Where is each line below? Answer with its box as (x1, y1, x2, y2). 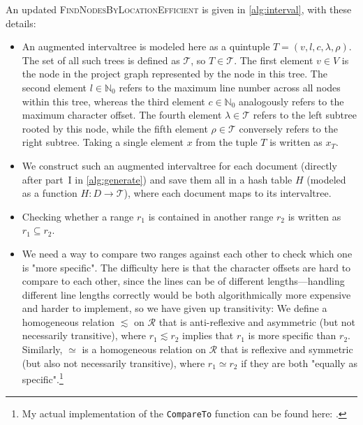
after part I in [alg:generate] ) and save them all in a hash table (22, 172, 292, 186)
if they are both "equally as (241, 355, 357, 370)
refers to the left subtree (253, 107, 357, 122)
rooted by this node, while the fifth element (22, 121, 208, 135)
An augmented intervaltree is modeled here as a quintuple (22, 39, 270, 54)
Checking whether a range (22, 209, 134, 223)
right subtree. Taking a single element (22, 135, 184, 149)
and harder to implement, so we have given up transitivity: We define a (22, 301, 327, 315)
